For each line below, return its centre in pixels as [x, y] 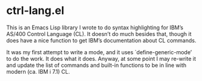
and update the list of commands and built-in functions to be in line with [96, 65]
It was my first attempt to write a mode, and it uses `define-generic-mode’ [99, 52]
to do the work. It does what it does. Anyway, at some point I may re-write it [101, 58]
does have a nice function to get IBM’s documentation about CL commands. [101, 40]
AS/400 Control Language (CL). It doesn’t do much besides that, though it [99, 33]
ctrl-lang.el [35, 11]
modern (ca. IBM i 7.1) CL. [38, 71]
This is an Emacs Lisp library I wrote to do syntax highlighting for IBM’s [95, 27]
